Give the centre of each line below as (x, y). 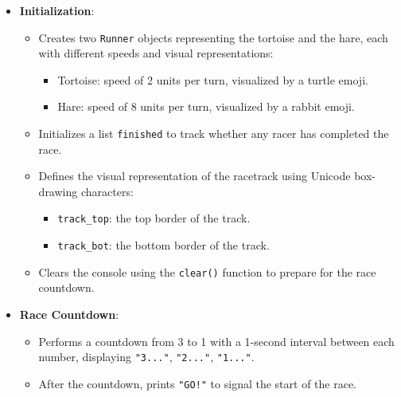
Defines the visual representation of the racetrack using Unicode (195, 176)
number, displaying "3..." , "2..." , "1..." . (146, 357)
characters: (107, 191)
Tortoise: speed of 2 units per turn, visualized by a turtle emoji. (213, 79)
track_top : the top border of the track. (154, 218)
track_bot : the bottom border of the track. (164, 245)
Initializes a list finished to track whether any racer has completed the (214, 134)
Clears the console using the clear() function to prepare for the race (207, 271)
